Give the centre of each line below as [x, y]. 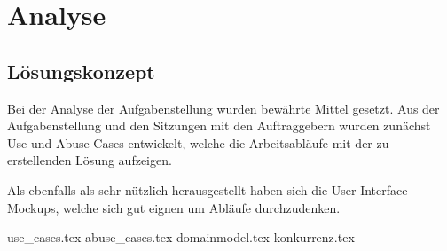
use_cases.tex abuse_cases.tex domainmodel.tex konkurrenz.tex [181, 237]
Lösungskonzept [81, 71]
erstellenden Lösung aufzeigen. [90, 160]
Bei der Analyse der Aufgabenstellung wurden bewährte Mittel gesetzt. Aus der [223, 108]
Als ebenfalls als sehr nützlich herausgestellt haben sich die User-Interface [208, 189]
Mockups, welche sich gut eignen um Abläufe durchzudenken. [174, 207]
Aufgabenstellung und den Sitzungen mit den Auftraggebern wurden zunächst [219, 125]
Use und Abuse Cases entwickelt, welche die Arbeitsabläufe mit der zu [198, 142]
